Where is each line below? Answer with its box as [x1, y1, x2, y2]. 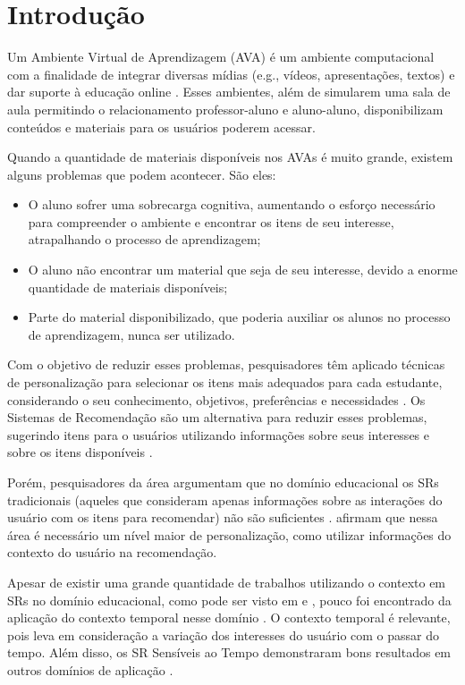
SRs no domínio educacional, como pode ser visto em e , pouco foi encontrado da [7, 590, 452, 609]
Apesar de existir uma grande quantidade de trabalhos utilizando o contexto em [7, 572, 446, 591]
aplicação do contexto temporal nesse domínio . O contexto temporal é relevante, [7, 608, 451, 627]
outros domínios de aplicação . [7, 660, 173, 679]
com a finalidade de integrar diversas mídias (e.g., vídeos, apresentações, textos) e [7, 64, 455, 83]
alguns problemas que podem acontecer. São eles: [7, 165, 276, 183]
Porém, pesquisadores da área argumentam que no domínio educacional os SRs [7, 473, 439, 491]
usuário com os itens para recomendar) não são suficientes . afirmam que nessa [7, 508, 438, 527]
